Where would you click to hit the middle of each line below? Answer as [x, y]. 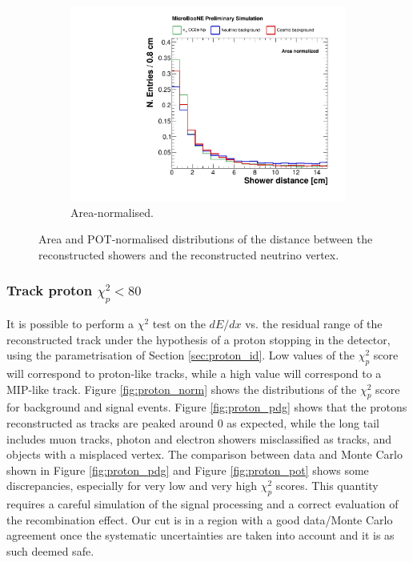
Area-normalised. [112, 212]
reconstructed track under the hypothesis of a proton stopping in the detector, [198, 339]
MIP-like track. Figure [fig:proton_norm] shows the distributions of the [182, 389]
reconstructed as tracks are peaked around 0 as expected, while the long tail [193, 423]
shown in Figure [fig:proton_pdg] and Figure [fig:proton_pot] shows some [188, 470]
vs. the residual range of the [314, 324]
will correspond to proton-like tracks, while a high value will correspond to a [194, 373]
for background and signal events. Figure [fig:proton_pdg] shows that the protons [207, 407]
